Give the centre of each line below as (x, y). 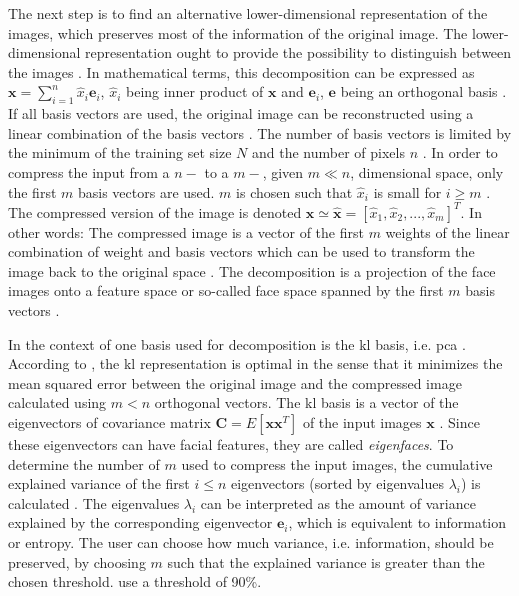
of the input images (362, 421)
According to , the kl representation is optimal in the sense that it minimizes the (255, 363)
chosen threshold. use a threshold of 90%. (135, 581)
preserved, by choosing (77, 561)
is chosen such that (294, 191)
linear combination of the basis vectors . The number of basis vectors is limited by (260, 132)
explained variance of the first (99, 483)
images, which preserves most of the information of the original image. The (238, 32)
